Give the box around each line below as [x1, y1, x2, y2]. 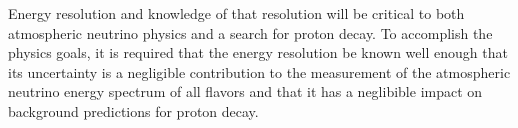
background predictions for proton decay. [8, 100, 259, 121]
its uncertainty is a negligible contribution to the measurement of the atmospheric [8, 61, 511, 82]
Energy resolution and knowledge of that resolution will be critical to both [8, 3, 465, 23]
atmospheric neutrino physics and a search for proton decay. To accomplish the [8, 22, 493, 43]
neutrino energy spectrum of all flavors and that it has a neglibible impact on [8, 81, 483, 102]
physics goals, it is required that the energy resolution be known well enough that [8, 42, 508, 63]
